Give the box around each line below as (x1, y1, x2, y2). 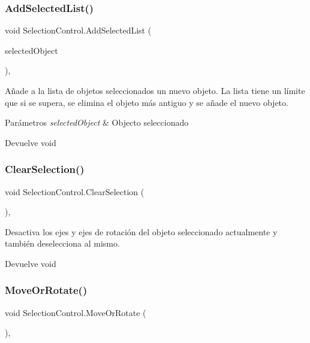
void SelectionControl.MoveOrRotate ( (5, 306, 146, 318)
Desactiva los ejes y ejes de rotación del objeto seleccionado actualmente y (5, 225, 278, 238)
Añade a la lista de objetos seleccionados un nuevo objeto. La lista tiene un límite (5, 84, 305, 96)
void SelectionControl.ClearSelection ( (5, 185, 145, 198)
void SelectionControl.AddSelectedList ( (5, 24, 152, 37)
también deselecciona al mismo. (5, 237, 120, 250)
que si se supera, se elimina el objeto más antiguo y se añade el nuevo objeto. (5, 96, 288, 108)
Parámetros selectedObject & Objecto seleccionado (5, 116, 189, 129)
